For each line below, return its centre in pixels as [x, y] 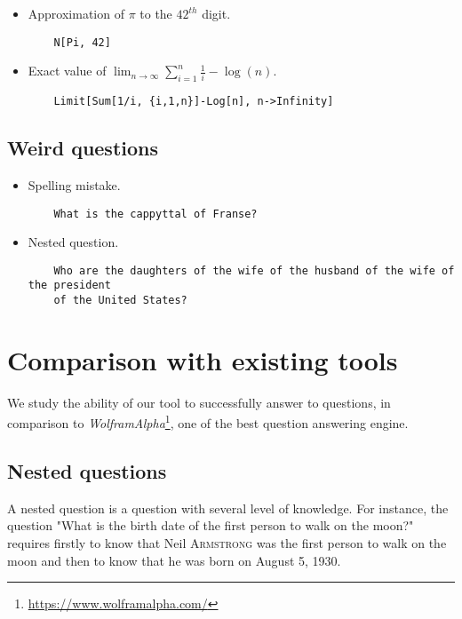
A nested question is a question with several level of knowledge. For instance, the [228, 508]
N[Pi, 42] [82, 42]
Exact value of [67, 71]
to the [156, 13]
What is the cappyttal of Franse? [155, 214]
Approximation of [76, 13]
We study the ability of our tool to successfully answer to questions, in [199, 402]
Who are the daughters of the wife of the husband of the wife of [254, 270]
